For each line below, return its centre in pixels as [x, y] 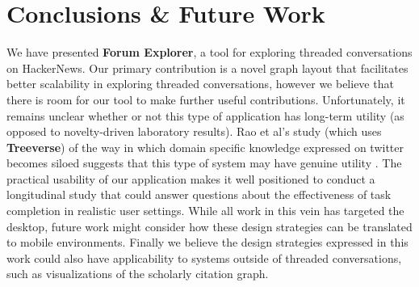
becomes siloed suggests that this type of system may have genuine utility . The [204, 163]
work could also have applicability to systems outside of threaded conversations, [204, 257]
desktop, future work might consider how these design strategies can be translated [209, 226]
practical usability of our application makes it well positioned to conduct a [191, 178]
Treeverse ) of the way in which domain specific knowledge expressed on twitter [205, 147]
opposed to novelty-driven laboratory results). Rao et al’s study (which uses [194, 131]
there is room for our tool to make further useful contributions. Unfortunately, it [206, 99]
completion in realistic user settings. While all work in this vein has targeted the [205, 211]
